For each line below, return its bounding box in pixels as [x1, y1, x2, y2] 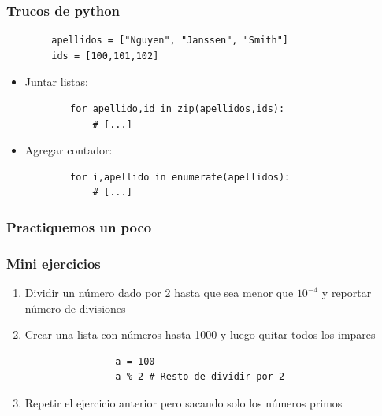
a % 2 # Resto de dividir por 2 [115, 371, 285, 383]
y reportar [321, 284, 372, 301]
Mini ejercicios [6, 253, 101, 273]
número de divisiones [24, 299, 126, 316]
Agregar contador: [24, 142, 113, 158]
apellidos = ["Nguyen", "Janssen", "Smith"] [51, 35, 288, 46]
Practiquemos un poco [6, 217, 152, 236]
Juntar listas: [24, 73, 88, 90]
